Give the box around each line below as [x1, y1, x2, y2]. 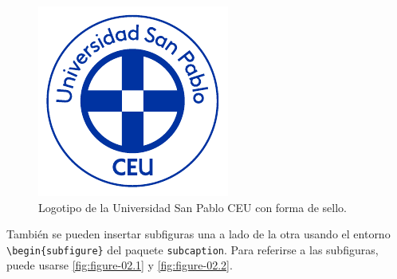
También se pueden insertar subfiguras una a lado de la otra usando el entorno [6, 226, 391, 242]
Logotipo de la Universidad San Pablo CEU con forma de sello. [38, 198, 348, 215]
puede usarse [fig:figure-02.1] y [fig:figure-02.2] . [6, 257, 233, 273]
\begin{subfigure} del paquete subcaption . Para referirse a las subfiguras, [6, 241, 379, 257]
